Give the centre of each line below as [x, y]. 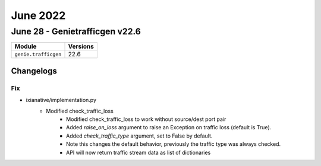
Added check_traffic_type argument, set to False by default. [139, 136]
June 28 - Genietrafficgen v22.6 [76, 31]
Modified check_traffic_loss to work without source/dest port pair [146, 119]
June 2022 [38, 15]
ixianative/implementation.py [61, 100]
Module [26, 46]
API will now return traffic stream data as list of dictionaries [139, 152]
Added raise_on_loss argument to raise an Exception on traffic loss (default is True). [169, 127]
